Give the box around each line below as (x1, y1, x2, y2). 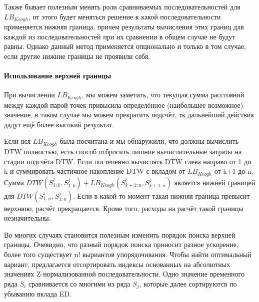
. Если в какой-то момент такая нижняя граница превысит (73, 190, 250, 201)
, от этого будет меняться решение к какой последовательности (28, 11, 221, 21)
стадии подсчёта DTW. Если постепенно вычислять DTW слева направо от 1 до (4, 156, 251, 166)
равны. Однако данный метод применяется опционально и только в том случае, (4, 41, 246, 51)
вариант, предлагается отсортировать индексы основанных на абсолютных (4, 259, 230, 269)
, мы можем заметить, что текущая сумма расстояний (81, 89, 244, 100)
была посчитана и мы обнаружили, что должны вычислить (59, 136, 239, 146)
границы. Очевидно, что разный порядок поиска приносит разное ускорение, (4, 239, 238, 250)
